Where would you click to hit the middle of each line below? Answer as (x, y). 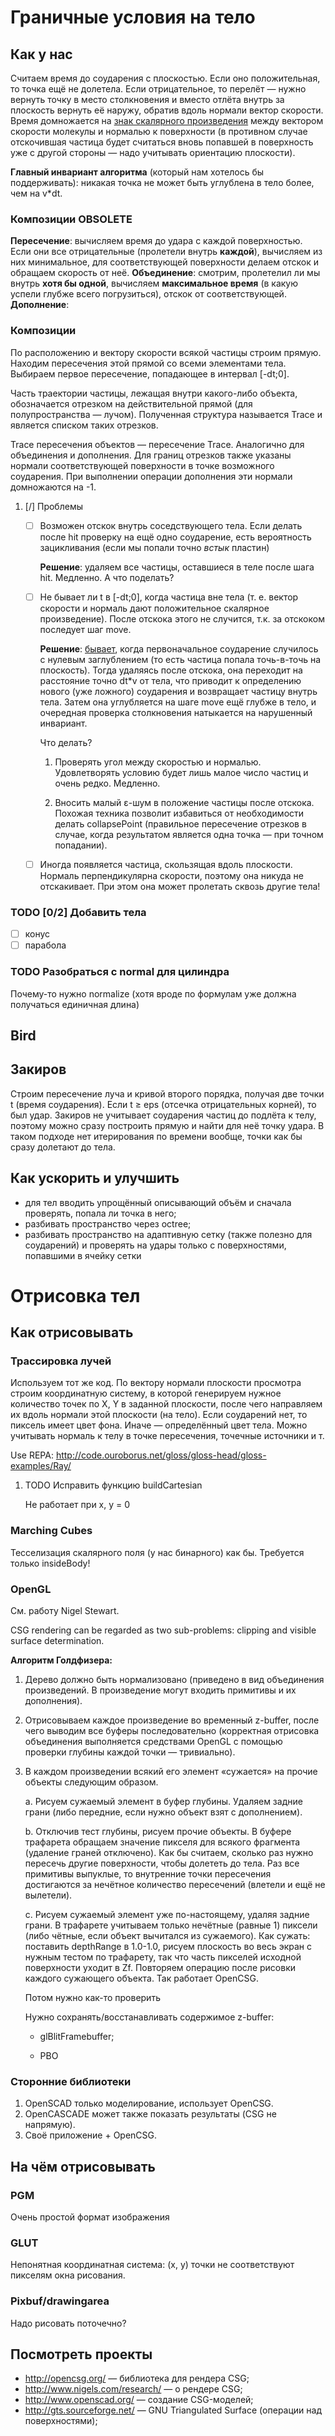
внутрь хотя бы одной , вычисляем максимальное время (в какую (154, 283)
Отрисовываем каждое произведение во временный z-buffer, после (172, 1720)
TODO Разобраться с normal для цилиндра (120, 972)
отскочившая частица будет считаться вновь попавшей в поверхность (162, 142)
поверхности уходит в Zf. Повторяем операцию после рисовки (160, 1967)
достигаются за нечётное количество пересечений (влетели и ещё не (175, 1884)
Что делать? (66, 742)
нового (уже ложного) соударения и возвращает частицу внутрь (178, 691)
